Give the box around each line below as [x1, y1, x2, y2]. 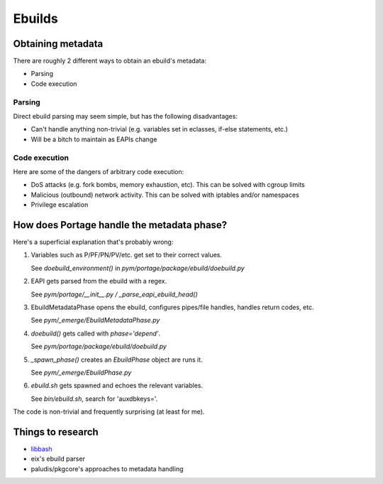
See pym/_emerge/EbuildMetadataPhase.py [30, 316, 160, 325]
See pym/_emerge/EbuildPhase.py [30, 368, 132, 377]
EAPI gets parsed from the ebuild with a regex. [30, 277, 167, 286]
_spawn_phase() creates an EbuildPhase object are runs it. [30, 355, 203, 364]
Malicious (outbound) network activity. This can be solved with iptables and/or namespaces [30, 190, 299, 199]
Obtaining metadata [13, 38, 104, 50]
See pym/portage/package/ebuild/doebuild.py [30, 342, 167, 351]
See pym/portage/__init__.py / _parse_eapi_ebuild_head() [30, 290, 198, 299]
